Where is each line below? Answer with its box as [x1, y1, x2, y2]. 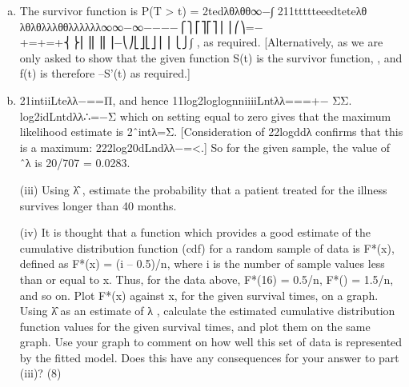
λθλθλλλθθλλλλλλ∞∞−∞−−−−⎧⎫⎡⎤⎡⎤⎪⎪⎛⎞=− [19, 18, 263, 34]
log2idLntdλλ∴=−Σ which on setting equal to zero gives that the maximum [19, 107, 391, 124]
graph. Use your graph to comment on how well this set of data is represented [19, 333, 403, 350]
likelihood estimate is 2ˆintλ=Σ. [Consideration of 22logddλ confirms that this [19, 123, 403, 140]
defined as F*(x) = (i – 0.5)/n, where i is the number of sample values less [19, 255, 385, 272]
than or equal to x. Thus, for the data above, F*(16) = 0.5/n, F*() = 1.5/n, [19, 270, 394, 287]
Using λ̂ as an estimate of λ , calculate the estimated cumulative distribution [19, 302, 395, 319]
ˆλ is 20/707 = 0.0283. [19, 154, 130, 171]
